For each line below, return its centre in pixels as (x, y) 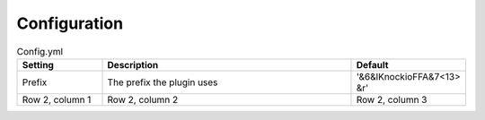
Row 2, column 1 (57, 99)
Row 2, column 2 (143, 99)
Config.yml (40, 51)
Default (372, 64)
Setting (38, 64)
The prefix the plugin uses (163, 82)
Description (133, 64)
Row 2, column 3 (392, 99)
